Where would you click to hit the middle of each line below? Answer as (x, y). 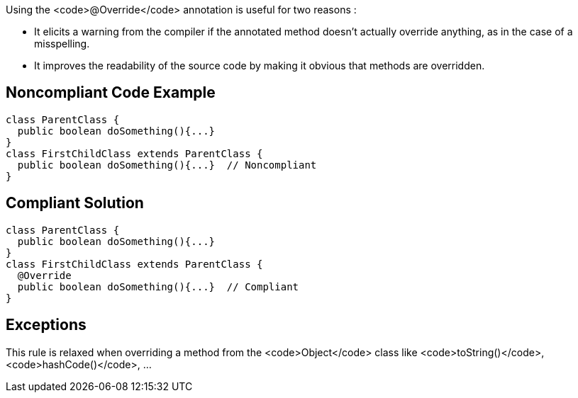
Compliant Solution (75, 203)
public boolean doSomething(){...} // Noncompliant (167, 165)
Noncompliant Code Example (111, 93)
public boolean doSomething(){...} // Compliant (158, 286)
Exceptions (46, 325)
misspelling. (62, 44)
